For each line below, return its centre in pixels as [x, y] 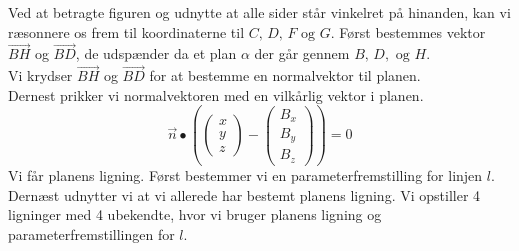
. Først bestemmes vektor [408, 31]
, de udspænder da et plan [156, 53]
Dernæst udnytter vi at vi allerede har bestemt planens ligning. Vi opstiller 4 [244, 194]
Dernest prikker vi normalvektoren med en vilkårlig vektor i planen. [216, 94]
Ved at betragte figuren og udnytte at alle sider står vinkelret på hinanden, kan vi [259, 12]
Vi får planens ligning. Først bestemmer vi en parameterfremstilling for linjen [245, 175]
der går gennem [302, 53]
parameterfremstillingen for [91, 233]
